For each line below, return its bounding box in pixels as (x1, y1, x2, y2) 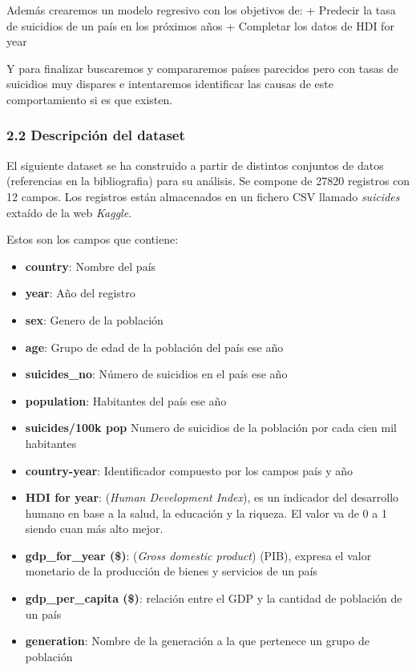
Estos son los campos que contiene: (6, 231, 179, 248)
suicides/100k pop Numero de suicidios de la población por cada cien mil (25, 419, 397, 436)
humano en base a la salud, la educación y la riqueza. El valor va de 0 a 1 (25, 504, 387, 521)
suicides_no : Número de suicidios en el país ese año (25, 365, 288, 382)
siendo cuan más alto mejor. (25, 520, 164, 537)
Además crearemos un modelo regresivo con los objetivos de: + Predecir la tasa (6, 2, 396, 18)
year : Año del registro (25, 285, 135, 301)
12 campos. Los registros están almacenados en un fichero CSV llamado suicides (6, 188, 400, 204)
